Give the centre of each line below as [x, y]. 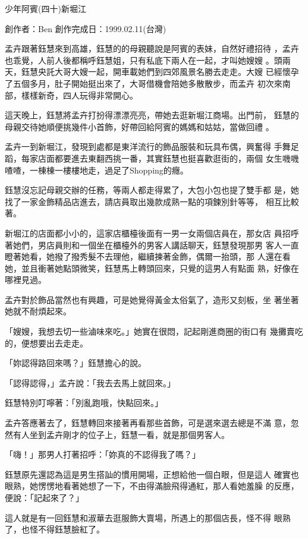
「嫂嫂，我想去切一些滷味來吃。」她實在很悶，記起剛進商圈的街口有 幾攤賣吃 [154, 331]
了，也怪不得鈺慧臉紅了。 [55, 529]
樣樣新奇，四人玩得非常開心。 [79, 95]
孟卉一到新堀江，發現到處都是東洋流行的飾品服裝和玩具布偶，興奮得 [138, 146]
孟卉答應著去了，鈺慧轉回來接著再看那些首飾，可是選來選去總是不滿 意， [148, 423]
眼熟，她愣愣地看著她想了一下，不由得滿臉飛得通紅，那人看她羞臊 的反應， [152, 486]
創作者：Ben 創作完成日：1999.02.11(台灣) [86, 28]
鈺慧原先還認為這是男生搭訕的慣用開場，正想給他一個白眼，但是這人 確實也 [152, 474]
